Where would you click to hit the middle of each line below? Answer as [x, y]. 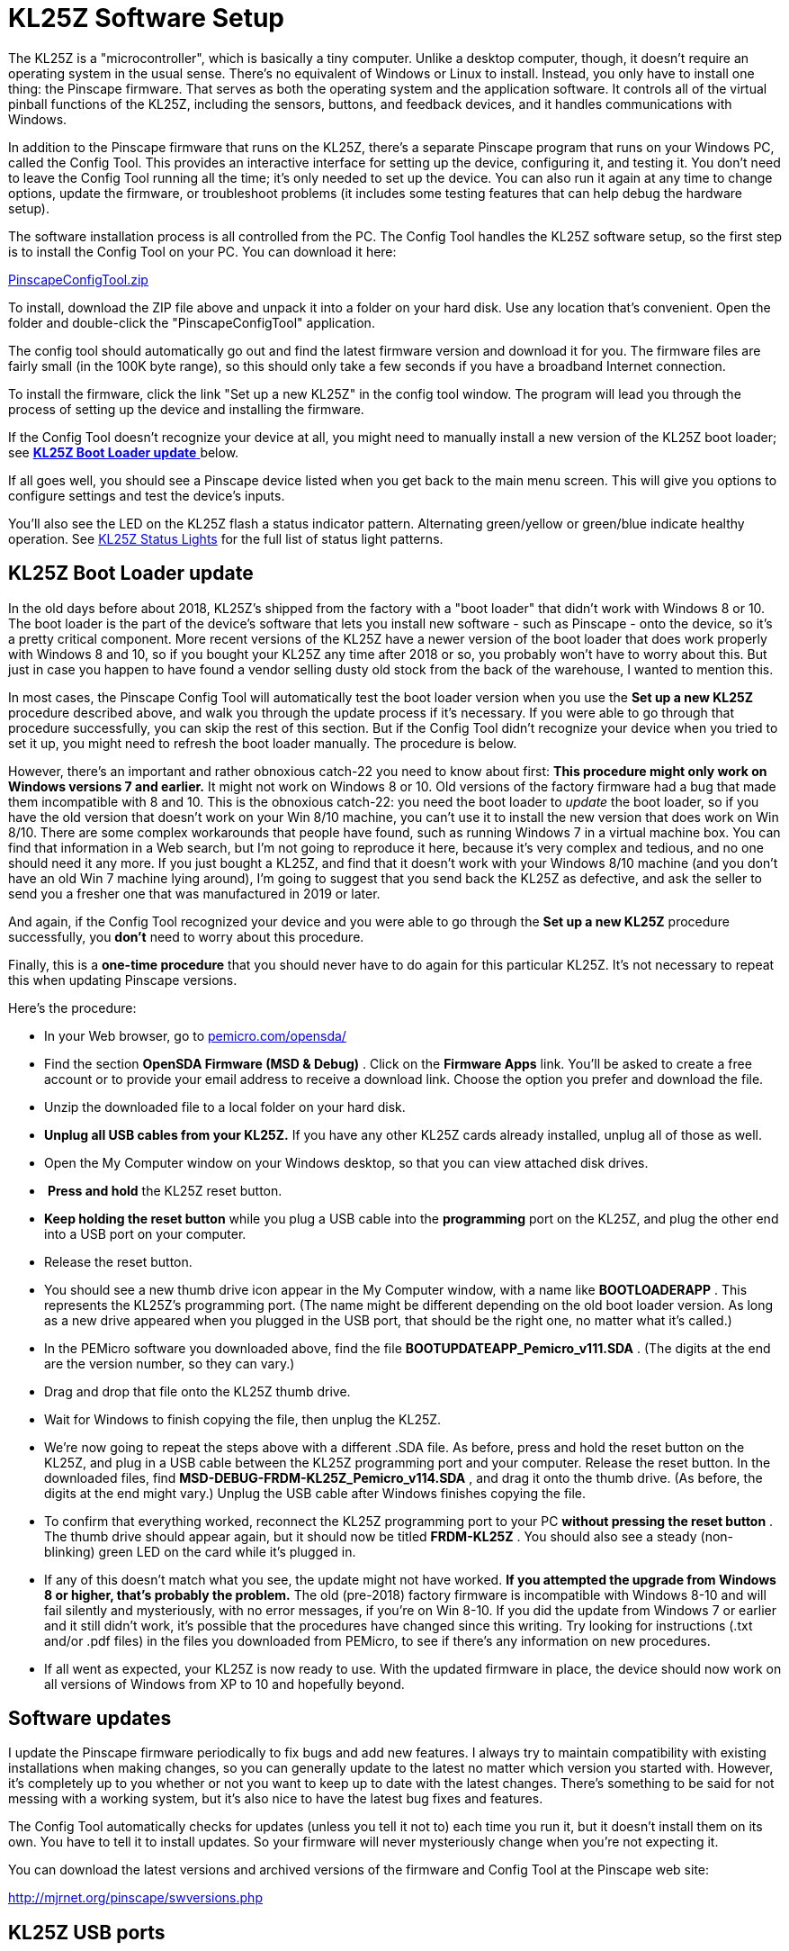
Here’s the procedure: [72, 1007]
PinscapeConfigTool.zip [78, 279]
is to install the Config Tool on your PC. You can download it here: [202, 251]
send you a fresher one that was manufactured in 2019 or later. [194, 893]
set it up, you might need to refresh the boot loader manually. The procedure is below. [263, 743]
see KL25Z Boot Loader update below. [124, 452]
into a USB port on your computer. [145, 1233]
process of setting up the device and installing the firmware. [186, 409]
